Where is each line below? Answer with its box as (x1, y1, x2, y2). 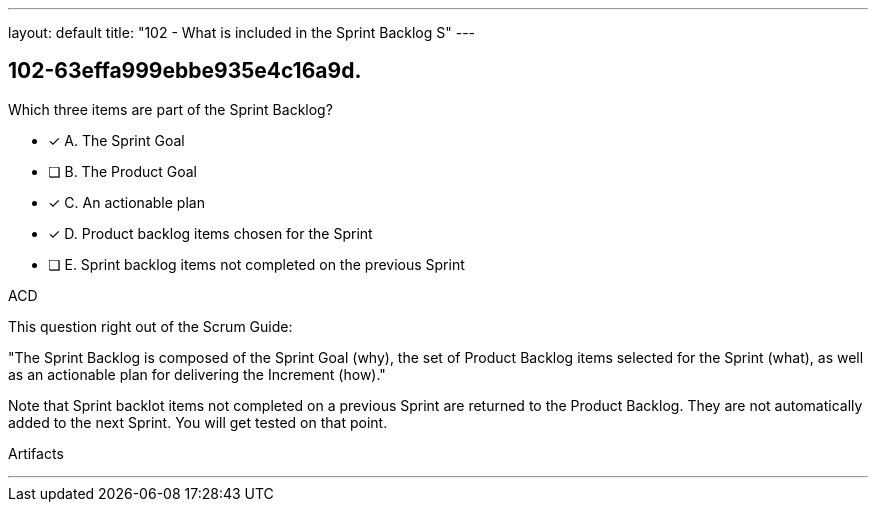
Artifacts (8, 444, 64, 462)
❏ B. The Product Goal (48, 162, 198, 180)
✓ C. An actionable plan (48, 193, 205, 211)
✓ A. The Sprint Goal (48, 131, 185, 149)
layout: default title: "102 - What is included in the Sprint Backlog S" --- (8, 24, 476, 41)
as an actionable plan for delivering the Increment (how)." (8, 365, 386, 383)
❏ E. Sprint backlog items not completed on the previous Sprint (48, 255, 465, 273)
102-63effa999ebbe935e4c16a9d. (8, 58, 362, 84)
